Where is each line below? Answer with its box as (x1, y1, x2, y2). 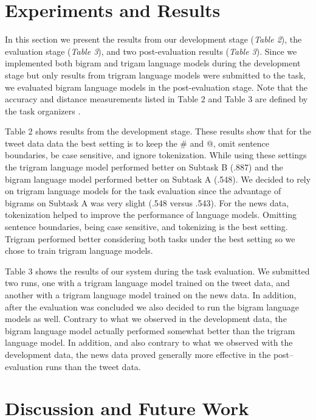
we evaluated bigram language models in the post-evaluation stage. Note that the (5, 80, 308, 93)
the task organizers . (5, 104, 81, 117)
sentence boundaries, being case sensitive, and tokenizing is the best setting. (5, 220, 288, 233)
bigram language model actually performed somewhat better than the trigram (5, 324, 295, 337)
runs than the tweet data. (46, 360, 141, 373)
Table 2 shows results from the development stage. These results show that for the (5, 125, 311, 138)
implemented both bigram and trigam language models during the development (5, 57, 301, 69)
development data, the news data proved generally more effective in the (5, 348, 271, 360)
